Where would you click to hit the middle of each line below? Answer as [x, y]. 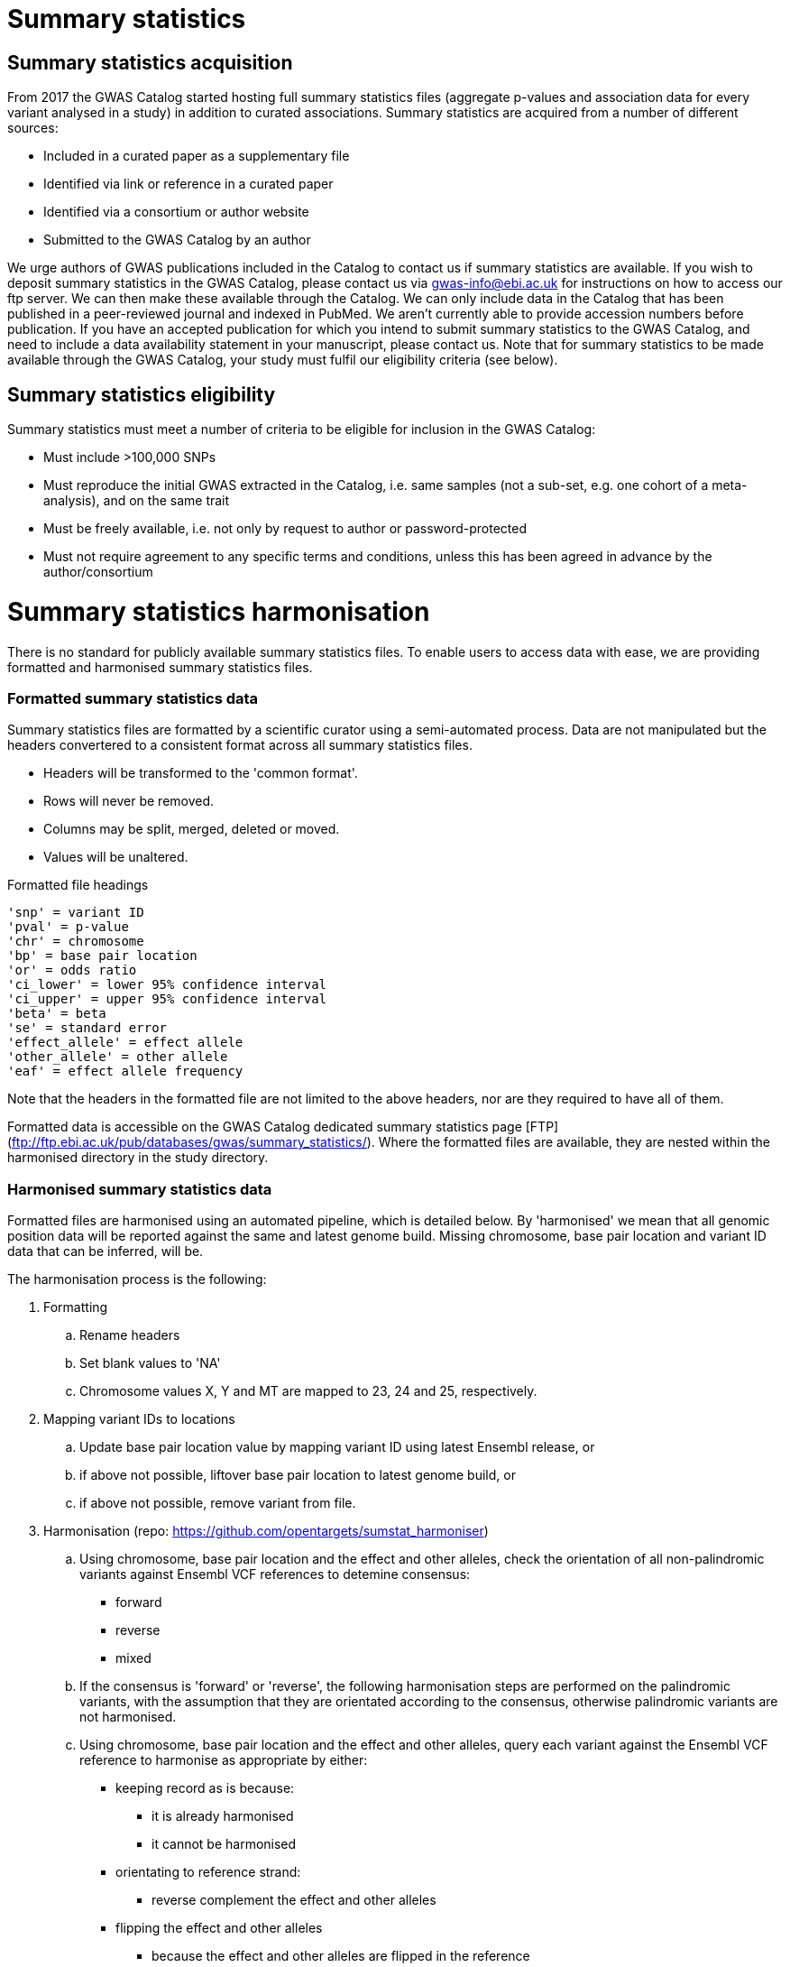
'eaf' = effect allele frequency [125, 1071]
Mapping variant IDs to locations [139, 1419]
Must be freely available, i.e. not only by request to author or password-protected [285, 529]
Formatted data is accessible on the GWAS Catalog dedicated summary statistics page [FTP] [283, 1127]
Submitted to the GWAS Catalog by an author [177, 240]
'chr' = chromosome [76, 942]
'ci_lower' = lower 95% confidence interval [167, 985]
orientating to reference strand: [208, 1872]
